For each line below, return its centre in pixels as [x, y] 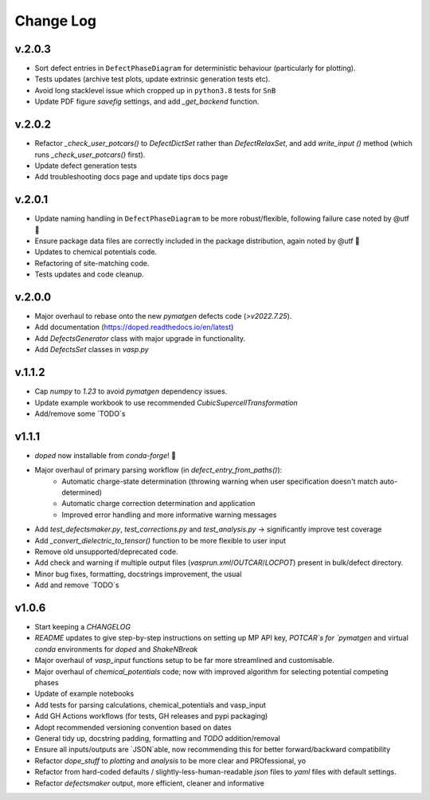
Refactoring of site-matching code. [92, 263]
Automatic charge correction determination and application [158, 504]
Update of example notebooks [84, 694]
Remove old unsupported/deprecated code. [106, 551]
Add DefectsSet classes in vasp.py [92, 350]
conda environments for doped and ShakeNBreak [116, 649]
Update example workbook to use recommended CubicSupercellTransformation [166, 402]
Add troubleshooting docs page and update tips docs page [131, 177]
